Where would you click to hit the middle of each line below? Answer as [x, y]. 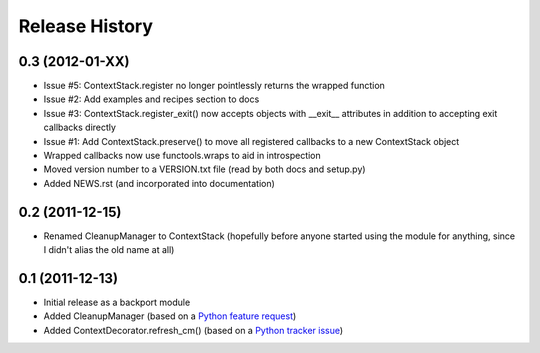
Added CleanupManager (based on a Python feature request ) [170, 316]
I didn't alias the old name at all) [109, 250]
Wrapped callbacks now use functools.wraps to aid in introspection [182, 156]
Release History [86, 26]
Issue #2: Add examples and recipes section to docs [151, 99]
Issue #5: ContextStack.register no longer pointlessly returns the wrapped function [214, 86]
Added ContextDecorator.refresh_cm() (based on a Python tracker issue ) [193, 330]
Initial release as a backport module [117, 302]
